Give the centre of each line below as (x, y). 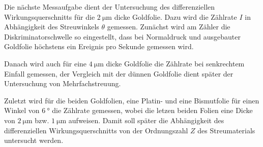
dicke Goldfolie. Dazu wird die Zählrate (176, 16)
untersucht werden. (34, 140)
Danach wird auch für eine (46, 63)
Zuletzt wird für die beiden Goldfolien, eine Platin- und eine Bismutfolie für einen (132, 100)
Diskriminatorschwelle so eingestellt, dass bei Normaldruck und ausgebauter (122, 36)
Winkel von (22, 110)
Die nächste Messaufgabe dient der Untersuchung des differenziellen (110, 7)
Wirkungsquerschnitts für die (50, 16)
